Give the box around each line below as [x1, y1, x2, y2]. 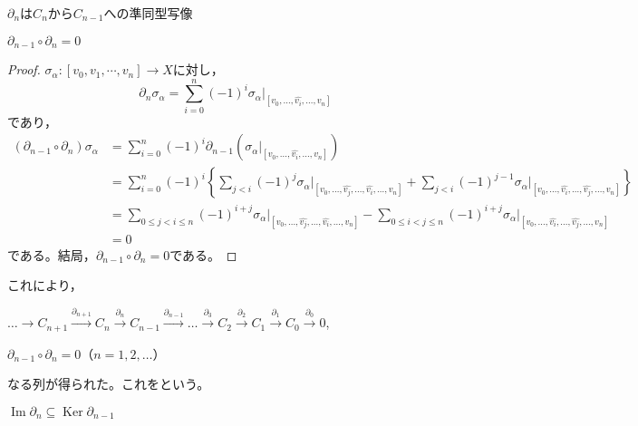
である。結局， [7, 245, 96, 264]
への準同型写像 [103, 4, 193, 22]
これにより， [7, 276, 82, 295]
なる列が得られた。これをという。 [7, 374, 210, 393]
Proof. [7, 60, 41, 79]
